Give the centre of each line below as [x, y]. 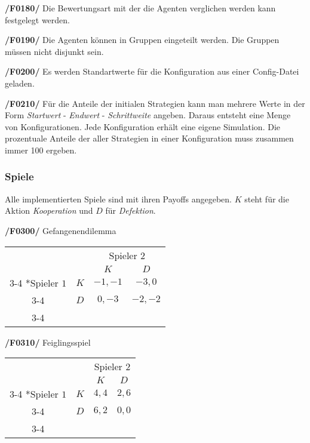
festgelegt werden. [37, 19]
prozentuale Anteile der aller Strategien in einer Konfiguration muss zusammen [149, 138]
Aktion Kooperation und [49, 210]
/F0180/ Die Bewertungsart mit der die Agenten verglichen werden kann [140, 8]
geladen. [20, 83]
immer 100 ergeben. [41, 150]
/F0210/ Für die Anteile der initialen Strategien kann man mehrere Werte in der [155, 103]
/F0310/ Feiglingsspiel [48, 342]
